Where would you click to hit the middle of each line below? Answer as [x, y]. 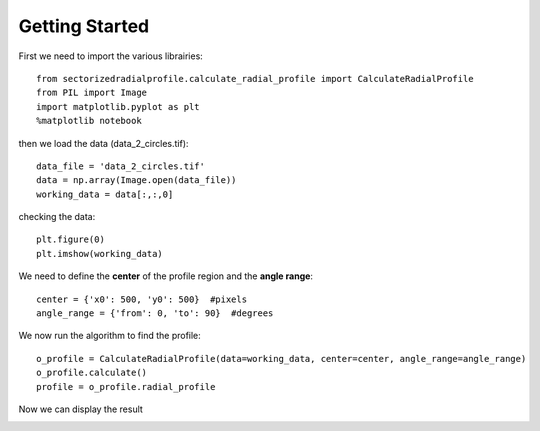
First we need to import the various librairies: [111, 56]
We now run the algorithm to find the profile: [110, 336]
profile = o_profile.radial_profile [126, 386]
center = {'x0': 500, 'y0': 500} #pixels [142, 299]
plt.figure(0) [70, 239]
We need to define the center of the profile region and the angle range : [166, 276]
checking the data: [57, 217]
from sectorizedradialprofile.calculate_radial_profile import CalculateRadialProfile [255, 78]
